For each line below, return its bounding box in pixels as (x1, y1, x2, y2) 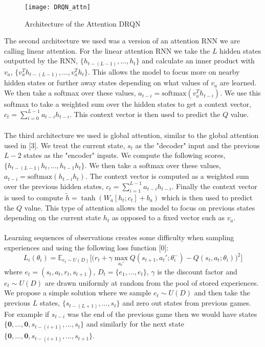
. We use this (220, 87, 261, 98)
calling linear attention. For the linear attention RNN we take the (4, 45, 210, 56)
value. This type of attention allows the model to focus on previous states (24, 202, 255, 213)
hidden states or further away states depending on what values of (4, 77, 209, 88)
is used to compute (4, 192, 63, 202)
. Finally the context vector (171, 180, 257, 191)
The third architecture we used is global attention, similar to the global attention (4, 130, 259, 141)
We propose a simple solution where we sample (4, 287, 151, 298)
